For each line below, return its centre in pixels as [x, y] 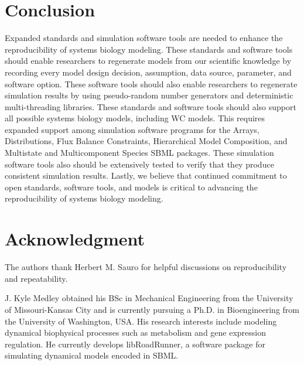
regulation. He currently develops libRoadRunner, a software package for [135, 344]
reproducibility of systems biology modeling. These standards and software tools [149, 49]
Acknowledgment [75, 239]
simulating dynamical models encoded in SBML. [92, 355]
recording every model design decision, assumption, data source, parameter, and [148, 72]
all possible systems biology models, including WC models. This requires [135, 118]
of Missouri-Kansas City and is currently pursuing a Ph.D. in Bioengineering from [152, 309]
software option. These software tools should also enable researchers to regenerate [151, 83]
